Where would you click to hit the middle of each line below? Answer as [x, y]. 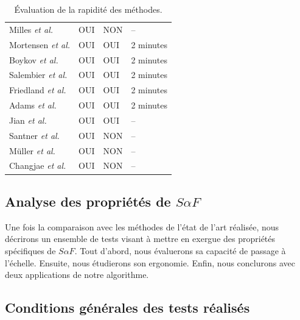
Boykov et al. [34, 59]
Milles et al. [31, 29]
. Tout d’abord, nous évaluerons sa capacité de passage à [180, 250]
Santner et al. [34, 135]
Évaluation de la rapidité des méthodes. [88, 9]
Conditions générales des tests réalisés [127, 308]
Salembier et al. [38, 75]
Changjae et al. [38, 165]
